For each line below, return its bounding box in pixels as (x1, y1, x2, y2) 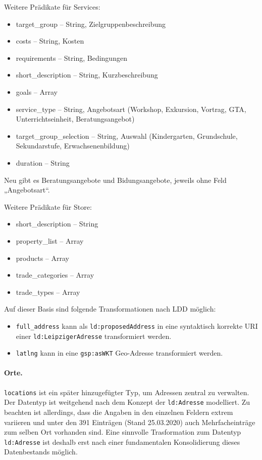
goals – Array (16, 86, 58, 97)
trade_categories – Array (16, 270, 94, 280)
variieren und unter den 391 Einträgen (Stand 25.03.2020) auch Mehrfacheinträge (4, 416, 255, 427)
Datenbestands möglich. (4, 446, 78, 457)
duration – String (16, 157, 70, 168)
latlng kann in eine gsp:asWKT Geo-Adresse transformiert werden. (16, 348, 223, 358)
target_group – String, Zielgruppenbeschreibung (16, 18, 166, 29)
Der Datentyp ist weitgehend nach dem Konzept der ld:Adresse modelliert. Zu (4, 397, 250, 407)
